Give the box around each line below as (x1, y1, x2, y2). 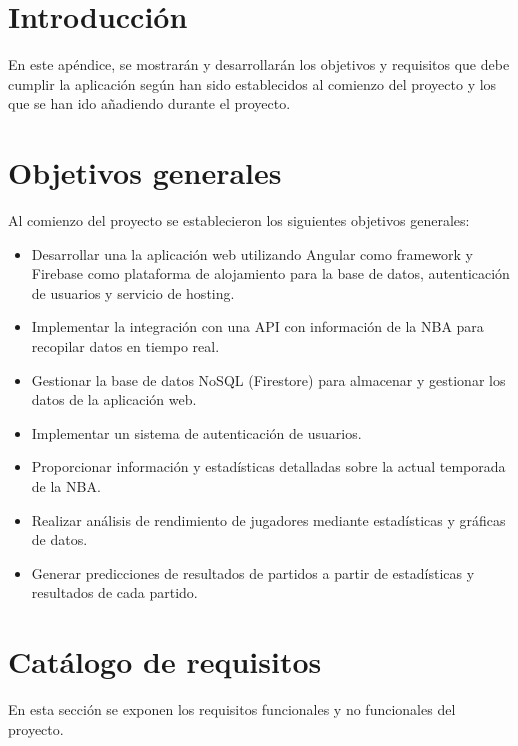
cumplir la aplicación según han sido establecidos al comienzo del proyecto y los (8, 73, 497, 94)
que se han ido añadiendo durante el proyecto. (8, 93, 291, 114)
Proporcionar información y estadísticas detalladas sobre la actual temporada (31, 456, 506, 477)
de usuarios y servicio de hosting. (31, 282, 235, 303)
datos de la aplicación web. (31, 389, 197, 410)
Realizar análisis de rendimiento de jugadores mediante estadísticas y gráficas (31, 509, 506, 530)
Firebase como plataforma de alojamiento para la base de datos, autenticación (31, 263, 510, 284)
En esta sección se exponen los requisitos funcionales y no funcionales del (8, 699, 456, 720)
